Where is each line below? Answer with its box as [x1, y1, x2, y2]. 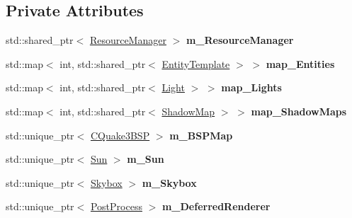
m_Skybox [142, 175, 197, 190]
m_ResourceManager [186, 33, 294, 47]
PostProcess [90, 199, 142, 214]
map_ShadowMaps [251, 103, 347, 118]
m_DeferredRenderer [161, 199, 271, 214]
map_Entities [266, 56, 335, 71]
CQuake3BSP [90, 127, 150, 142]
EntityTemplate [161, 56, 230, 71]
